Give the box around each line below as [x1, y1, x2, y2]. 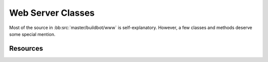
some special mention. [9, 31, 56, 37]
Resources [9, 44, 43, 53]
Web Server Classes [9, 7, 95, 18]
